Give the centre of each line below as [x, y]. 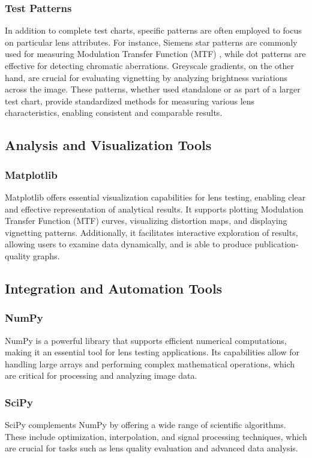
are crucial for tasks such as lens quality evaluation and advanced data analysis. [151, 448]
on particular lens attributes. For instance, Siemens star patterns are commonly [151, 42]
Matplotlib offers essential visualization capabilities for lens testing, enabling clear [155, 197]
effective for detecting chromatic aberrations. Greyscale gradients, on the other [150, 65]
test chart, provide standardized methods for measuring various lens [130, 101]
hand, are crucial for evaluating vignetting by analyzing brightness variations [146, 77]
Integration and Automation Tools [114, 288]
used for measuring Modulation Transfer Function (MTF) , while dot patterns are [155, 54]
